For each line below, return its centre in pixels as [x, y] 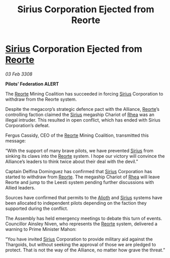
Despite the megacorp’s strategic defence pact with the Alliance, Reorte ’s [82, 109]
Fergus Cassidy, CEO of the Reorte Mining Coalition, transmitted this [77, 135]
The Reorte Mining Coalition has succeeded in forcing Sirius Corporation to [84, 93]
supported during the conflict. [37, 208]
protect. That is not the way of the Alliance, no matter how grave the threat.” [85, 250]
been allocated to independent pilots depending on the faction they [76, 203]
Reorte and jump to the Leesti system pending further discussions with [80, 182]
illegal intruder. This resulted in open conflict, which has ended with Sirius [83, 120]
